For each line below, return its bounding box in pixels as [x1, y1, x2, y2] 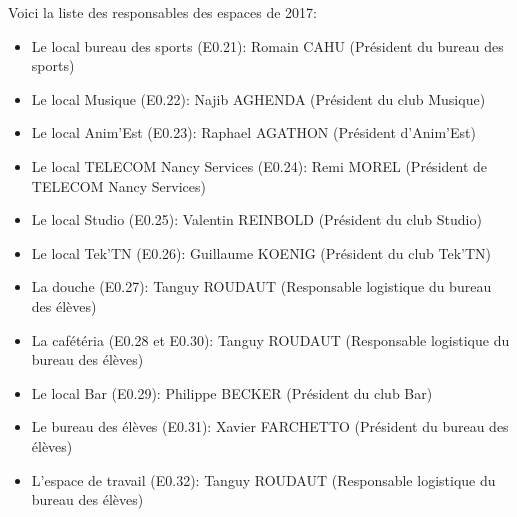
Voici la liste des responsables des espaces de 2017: [8, 2, 317, 22]
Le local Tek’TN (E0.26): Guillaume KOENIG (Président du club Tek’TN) [31, 242, 492, 263]
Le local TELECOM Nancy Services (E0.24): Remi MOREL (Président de [31, 155, 488, 176]
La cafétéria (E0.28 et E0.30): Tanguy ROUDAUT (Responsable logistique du [31, 329, 510, 350]
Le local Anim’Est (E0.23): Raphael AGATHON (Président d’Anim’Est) [31, 122, 476, 143]
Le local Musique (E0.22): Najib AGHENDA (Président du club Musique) [31, 88, 486, 109]
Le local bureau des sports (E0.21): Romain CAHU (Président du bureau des [31, 35, 504, 56]
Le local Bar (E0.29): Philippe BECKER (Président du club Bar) [31, 382, 433, 403]
